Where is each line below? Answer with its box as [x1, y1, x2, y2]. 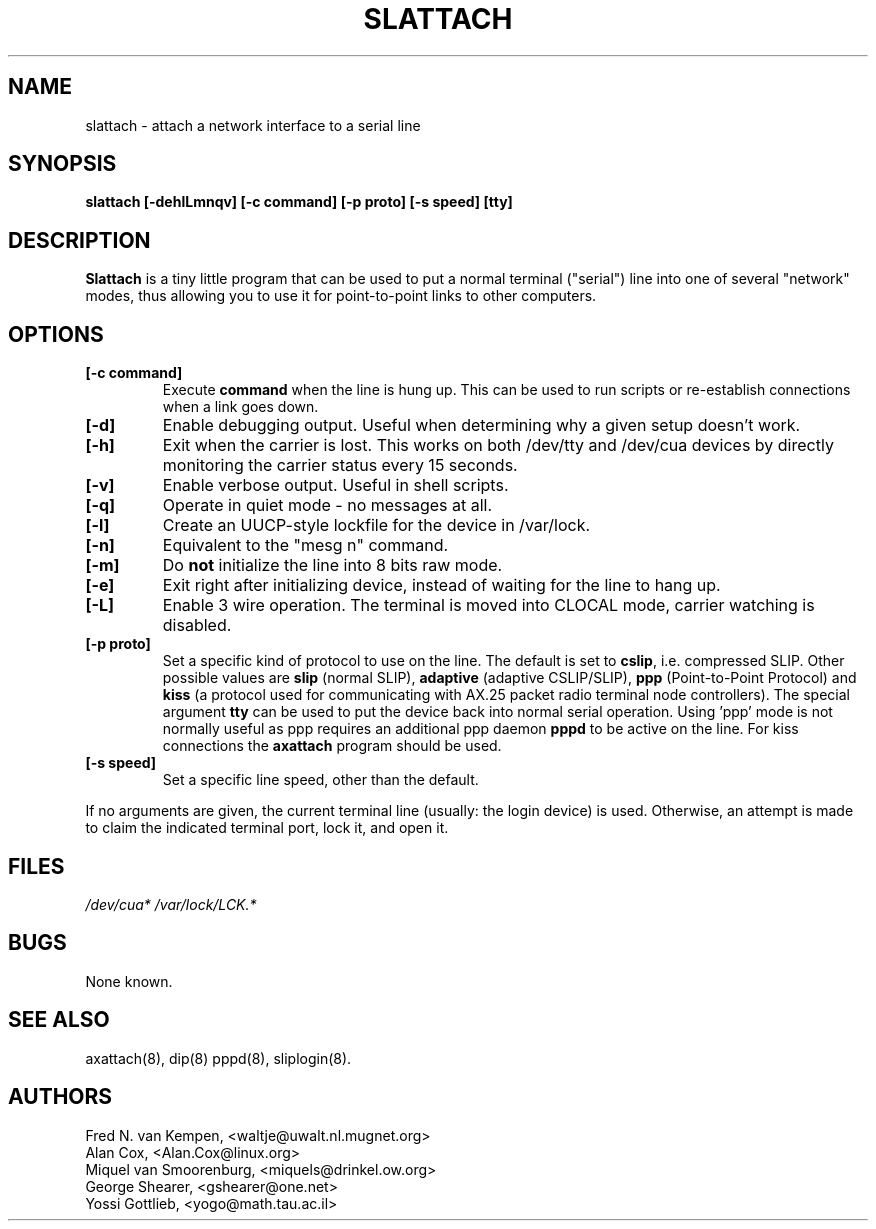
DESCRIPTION [8, 227, 151, 253]
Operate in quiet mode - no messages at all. [162, 495, 493, 516]
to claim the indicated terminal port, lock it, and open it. [85, 819, 449, 837]
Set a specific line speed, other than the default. [162, 771, 479, 789]
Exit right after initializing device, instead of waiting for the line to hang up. [162, 575, 721, 596]
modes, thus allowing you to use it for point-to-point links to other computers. [85, 287, 597, 305]
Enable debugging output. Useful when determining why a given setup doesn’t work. [162, 415, 801, 436]
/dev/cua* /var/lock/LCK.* [85, 895, 257, 913]
